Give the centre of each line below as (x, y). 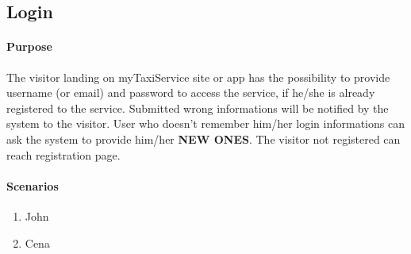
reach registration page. (63, 154)
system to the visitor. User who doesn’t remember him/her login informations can (205, 123)
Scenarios (33, 185)
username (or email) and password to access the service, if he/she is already (191, 92)
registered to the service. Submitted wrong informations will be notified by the (198, 108)
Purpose (29, 46)
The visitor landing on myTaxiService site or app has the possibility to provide (198, 77)
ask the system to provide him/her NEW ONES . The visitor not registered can (204, 139)
